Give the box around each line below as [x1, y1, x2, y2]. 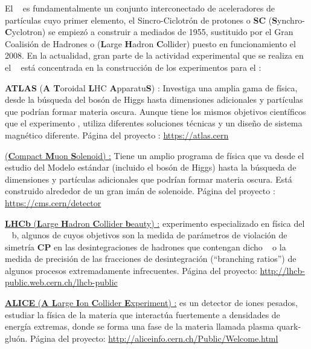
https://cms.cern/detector [5, 196, 101, 209]
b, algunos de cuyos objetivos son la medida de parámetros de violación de [11, 229, 287, 241]
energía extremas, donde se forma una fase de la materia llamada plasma [5, 320, 274, 333]
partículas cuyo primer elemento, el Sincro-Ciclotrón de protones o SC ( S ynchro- [5, 13, 306, 26]
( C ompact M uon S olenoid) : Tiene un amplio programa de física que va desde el [5, 149, 304, 161]
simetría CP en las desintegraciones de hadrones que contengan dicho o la [5, 240, 286, 253]
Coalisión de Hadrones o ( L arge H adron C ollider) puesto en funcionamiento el [5, 37, 296, 50]
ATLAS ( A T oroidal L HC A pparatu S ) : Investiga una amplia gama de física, [5, 81, 298, 94]
